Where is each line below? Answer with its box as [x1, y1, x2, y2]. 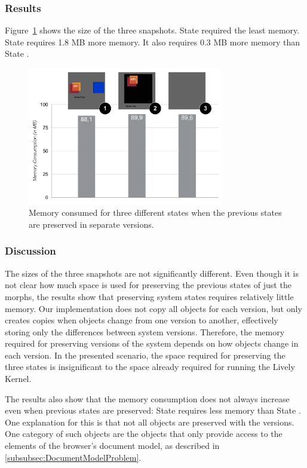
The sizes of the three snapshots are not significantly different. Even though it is [5, 267, 299, 279]
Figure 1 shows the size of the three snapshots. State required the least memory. [5, 24, 300, 36]
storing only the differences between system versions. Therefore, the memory [5, 325, 285, 338]
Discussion [5, 243, 56, 258]
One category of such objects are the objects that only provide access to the [5, 427, 283, 440]
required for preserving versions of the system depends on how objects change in [5, 337, 299, 350]
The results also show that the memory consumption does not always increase [5, 392, 290, 405]
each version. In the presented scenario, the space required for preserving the [5, 348, 285, 361]
